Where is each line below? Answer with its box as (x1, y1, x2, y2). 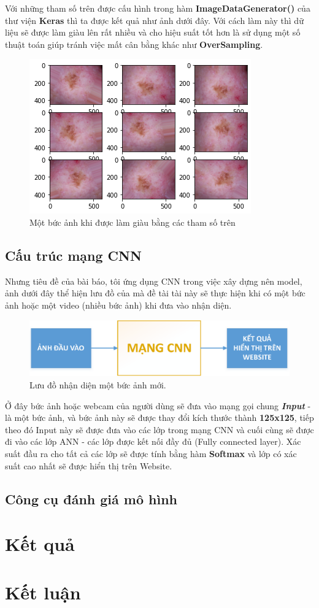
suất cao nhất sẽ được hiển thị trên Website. (5, 459, 172, 472)
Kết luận (5, 579, 81, 604)
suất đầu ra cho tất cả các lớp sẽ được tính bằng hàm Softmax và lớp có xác (5, 447, 297, 460)
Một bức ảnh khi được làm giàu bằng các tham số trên (29, 215, 236, 228)
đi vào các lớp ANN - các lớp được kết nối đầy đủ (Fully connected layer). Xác (5, 435, 301, 448)
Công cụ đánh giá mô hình (5, 489, 178, 508)
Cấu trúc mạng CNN (5, 245, 142, 264)
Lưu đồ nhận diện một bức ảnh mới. (29, 379, 166, 391)
